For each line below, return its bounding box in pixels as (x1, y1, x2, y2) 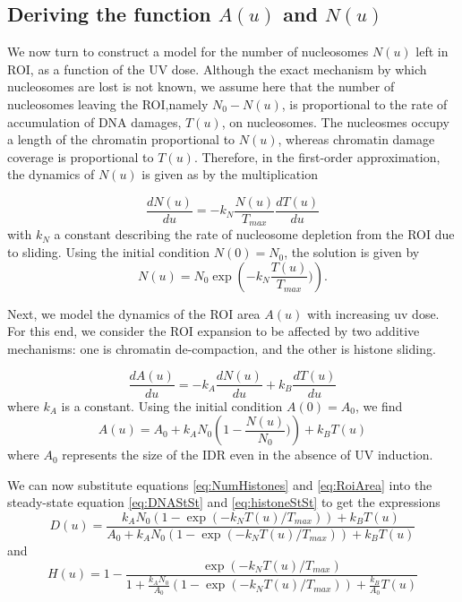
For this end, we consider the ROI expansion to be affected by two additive (7, 322, 420, 340)
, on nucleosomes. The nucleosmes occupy (221, 112, 449, 131)
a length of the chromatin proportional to (7, 130, 235, 149)
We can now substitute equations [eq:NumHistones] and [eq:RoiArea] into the (7, 475, 432, 494)
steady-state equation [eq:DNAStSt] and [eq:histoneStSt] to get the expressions (7, 493, 441, 512)
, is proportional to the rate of (281, 94, 448, 113)
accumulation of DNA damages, (7, 112, 182, 131)
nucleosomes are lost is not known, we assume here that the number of (7, 77, 395, 96)
